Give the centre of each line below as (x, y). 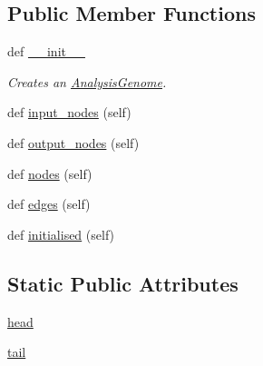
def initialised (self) (61, 234)
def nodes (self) (50, 173)
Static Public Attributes (123, 283)
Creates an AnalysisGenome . (87, 81)
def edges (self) (49, 204)
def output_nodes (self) (73, 142)
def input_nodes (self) (69, 112)
